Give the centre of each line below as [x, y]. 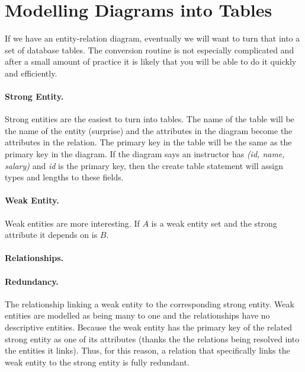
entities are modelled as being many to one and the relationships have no [137, 315]
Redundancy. [32, 281]
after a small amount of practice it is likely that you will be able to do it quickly [151, 61]
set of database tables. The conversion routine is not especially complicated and [150, 50]
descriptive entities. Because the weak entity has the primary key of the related [149, 327]
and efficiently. [31, 73]
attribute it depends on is [51, 235]
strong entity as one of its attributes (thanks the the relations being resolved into [152, 338]
